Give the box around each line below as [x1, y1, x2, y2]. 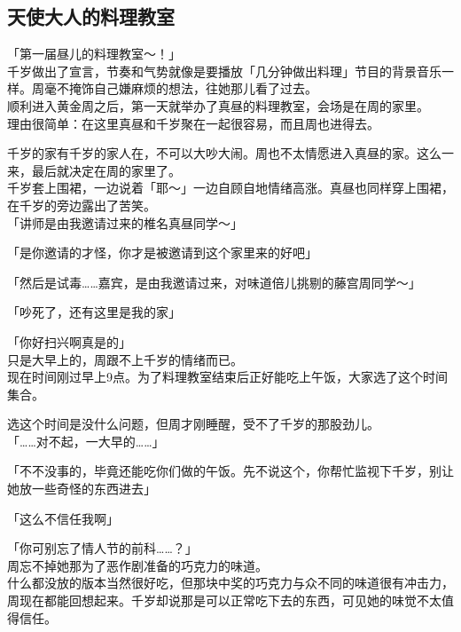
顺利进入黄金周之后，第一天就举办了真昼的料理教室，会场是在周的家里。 [7, 96, 429, 115]
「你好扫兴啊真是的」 [7, 332, 131, 351]
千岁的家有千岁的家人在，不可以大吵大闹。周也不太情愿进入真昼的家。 [7, 144, 417, 162]
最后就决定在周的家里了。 [31, 161, 181, 179]
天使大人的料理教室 [7, 3, 175, 30]
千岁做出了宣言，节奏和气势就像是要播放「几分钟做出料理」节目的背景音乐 [7, 61, 441, 80]
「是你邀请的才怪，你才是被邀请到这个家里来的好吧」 [7, 243, 317, 262]
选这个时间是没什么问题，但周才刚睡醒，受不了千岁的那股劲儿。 [7, 415, 379, 433]
